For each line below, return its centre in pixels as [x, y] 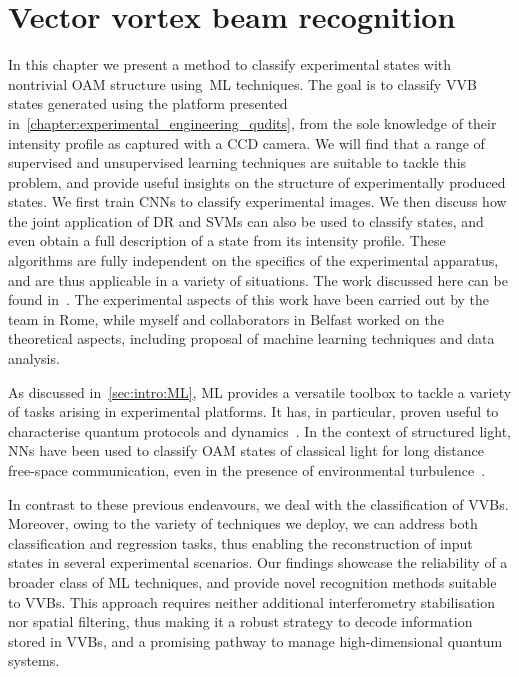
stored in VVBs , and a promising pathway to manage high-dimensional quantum [255, 640]
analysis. [34, 358]
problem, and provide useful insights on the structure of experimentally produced [257, 181]
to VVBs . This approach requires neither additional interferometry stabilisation [252, 601]
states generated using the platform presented [148, 103]
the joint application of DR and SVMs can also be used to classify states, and [246, 220]
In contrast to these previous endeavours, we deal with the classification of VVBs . [258, 503]
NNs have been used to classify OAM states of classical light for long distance [246, 450]
